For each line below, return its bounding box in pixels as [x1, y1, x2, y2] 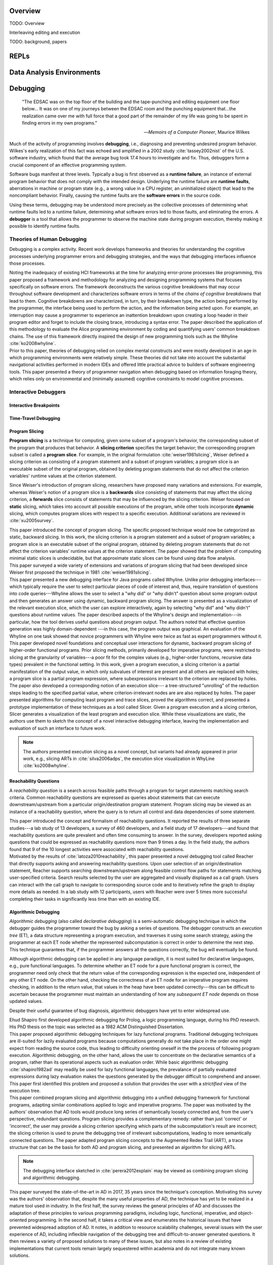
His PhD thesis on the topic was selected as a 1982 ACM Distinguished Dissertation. [9, 1024, 184, 1030]
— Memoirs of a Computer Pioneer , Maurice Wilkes [144, 129, 250, 135]
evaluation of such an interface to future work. [9, 725, 106, 731]
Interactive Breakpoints [9, 402, 60, 408]
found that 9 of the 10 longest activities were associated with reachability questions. [9, 846, 185, 852]
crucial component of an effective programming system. [9, 162, 126, 168]
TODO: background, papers [9, 38, 67, 45]
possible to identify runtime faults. [9, 223, 81, 229]
